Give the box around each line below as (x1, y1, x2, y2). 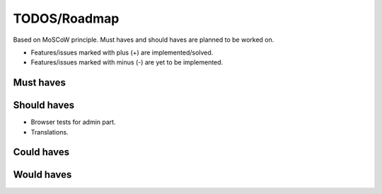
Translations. (30, 127, 69, 136)
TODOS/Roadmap (13, 11, 120, 26)
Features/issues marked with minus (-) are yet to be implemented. (30, 58, 224, 67)
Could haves (13, 146, 70, 159)
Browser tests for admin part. (30, 118, 116, 127)
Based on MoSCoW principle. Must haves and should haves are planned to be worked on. (13, 35, 274, 44)
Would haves (13, 169, 72, 181)
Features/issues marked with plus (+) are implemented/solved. (30, 48, 214, 57)
